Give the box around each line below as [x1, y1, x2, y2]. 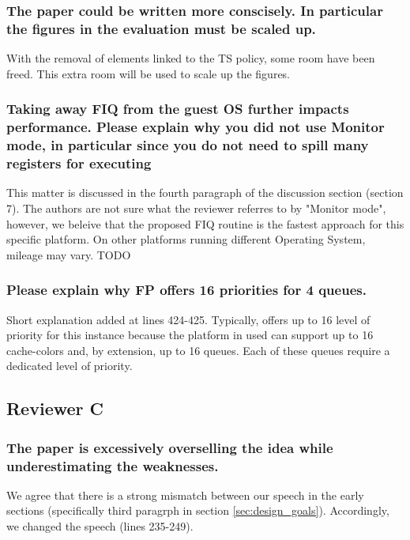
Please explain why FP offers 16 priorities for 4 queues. [6, 280, 367, 300]
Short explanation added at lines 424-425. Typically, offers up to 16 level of [6, 311, 371, 327]
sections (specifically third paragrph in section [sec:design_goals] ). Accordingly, [6, 502, 389, 519]
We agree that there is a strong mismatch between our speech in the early [6, 486, 364, 503]
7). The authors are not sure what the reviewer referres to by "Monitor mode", [6, 199, 386, 216]
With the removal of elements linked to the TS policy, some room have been [6, 50, 375, 66]
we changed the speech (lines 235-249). [6, 517, 194, 534]
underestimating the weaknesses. [6, 455, 219, 475]
